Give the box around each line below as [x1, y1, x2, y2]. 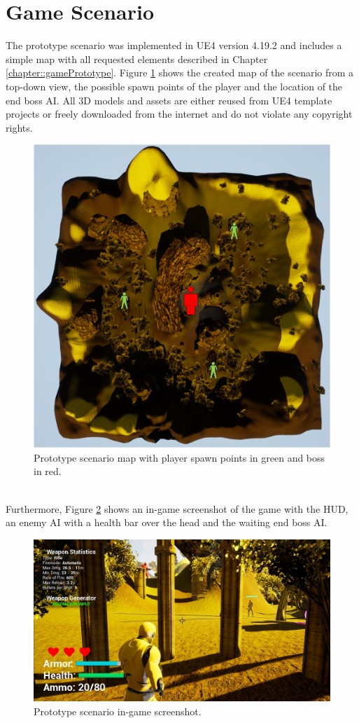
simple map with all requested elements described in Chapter [6, 51, 268, 66]
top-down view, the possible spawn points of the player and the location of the [6, 78, 343, 93]
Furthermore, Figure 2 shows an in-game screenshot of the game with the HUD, [6, 501, 349, 516]
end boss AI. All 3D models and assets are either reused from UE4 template [6, 92, 332, 107]
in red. [34, 464, 62, 478]
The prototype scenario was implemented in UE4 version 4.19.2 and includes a [6, 38, 342, 53]
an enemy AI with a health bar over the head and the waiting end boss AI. [6, 515, 328, 530]
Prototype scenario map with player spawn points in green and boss [34, 450, 325, 464]
